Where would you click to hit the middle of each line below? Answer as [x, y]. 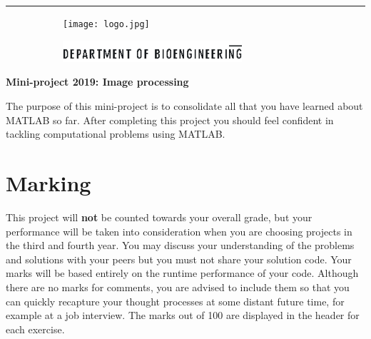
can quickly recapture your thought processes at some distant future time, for [175, 301]
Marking [49, 183]
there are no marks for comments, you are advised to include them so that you [178, 287]
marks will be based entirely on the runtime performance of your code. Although [182, 273]
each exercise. [35, 329]
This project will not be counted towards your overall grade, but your [159, 217]
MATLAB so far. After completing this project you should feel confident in [170, 120]
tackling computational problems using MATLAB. [116, 134]
